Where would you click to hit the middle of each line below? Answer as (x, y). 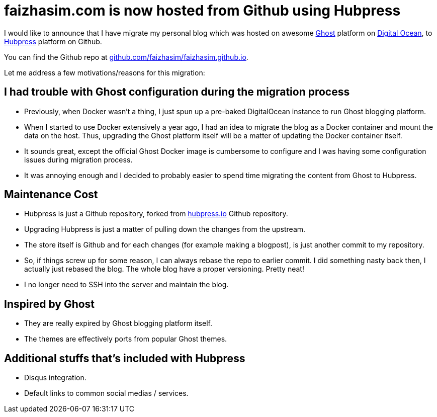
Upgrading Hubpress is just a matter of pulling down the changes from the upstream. (165, 229)
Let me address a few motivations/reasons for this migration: (105, 72)
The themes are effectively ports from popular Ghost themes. (126, 339)
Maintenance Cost (51, 195)
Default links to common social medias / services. (106, 393)
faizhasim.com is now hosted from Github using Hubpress (202, 11)
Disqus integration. (55, 378)
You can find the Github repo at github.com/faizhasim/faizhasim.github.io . (126, 57)
